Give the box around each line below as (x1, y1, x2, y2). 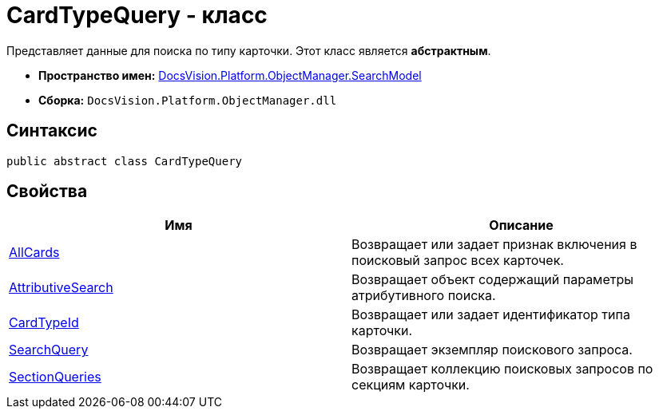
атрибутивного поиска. (351, 287, 496, 304)
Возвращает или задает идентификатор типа (351, 306, 630, 323)
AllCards (9, 244, 60, 261)
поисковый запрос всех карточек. (351, 252, 564, 269)
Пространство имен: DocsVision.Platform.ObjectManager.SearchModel (38, 68, 422, 82)
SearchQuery (9, 342, 89, 358)
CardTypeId (9, 314, 79, 331)
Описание (489, 217, 554, 234)
